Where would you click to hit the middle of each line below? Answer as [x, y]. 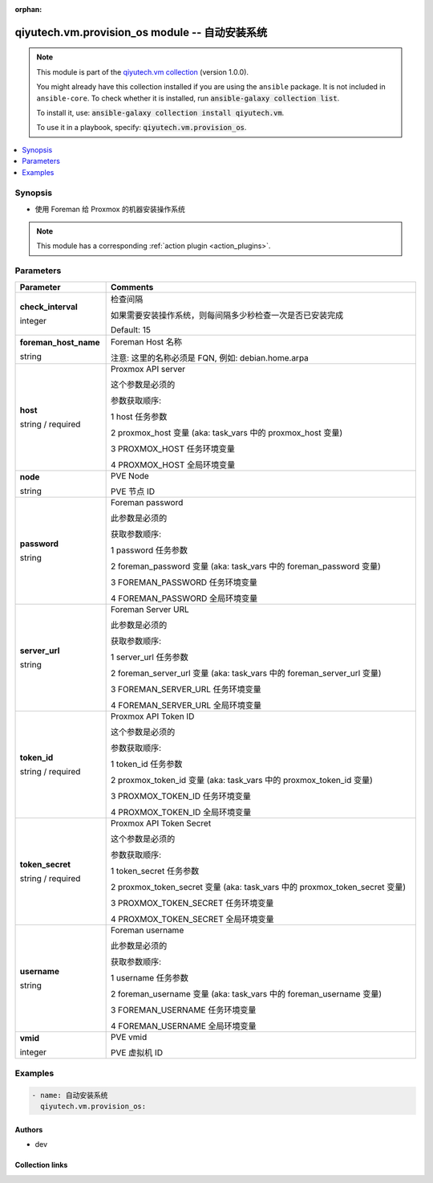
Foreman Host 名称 [146, 341]
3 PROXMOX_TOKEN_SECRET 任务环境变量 [192, 903]
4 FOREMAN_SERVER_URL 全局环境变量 [186, 705]
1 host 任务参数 [139, 416]
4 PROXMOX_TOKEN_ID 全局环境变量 [181, 812]
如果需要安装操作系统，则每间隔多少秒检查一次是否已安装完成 [227, 315]
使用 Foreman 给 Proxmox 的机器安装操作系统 [110, 209]
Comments [132, 287]
